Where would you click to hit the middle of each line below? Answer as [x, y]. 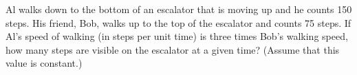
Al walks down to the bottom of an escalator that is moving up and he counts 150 [179, 9]
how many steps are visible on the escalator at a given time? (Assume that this [173, 49]
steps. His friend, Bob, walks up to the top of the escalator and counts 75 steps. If [178, 22]
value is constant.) [44, 63]
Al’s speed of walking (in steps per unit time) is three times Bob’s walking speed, [177, 36]
